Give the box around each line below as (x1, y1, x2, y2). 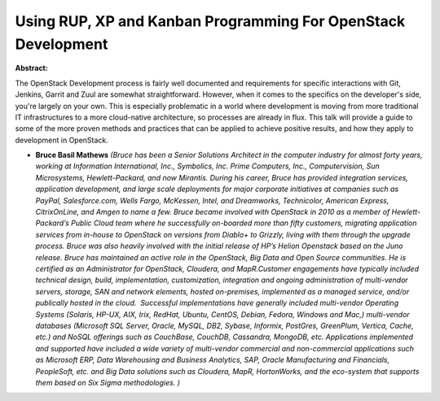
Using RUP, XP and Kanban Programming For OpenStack (15, 12, 406, 30)
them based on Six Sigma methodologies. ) (35, 377, 181, 387)
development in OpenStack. (15, 135, 109, 145)
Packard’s (35, 218, 69, 228)
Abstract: (15, 63, 48, 73)
